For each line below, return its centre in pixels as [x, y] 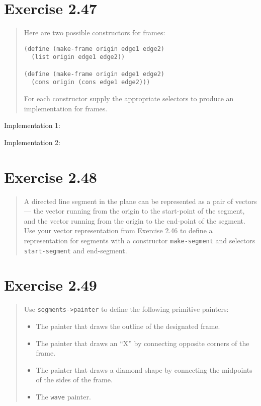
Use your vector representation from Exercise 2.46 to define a [118, 230]
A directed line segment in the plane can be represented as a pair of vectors [140, 201]
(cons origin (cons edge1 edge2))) [91, 82]
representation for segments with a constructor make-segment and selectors [140, 240]
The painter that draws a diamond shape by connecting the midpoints [144, 369]
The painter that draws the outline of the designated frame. [128, 326]
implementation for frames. [66, 108]
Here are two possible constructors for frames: [95, 32]
